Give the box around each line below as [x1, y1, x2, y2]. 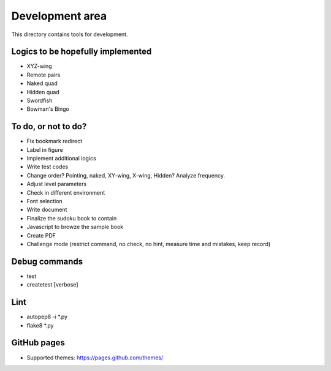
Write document [26, 206, 67, 214]
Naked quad [26, 80, 58, 87]
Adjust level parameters [26, 181, 87, 188]
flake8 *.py [26, 321, 54, 329]
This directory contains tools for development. [11, 31, 128, 38]
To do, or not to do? [11, 121, 87, 132]
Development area [11, 9, 107, 23]
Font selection [26, 198, 63, 205]
